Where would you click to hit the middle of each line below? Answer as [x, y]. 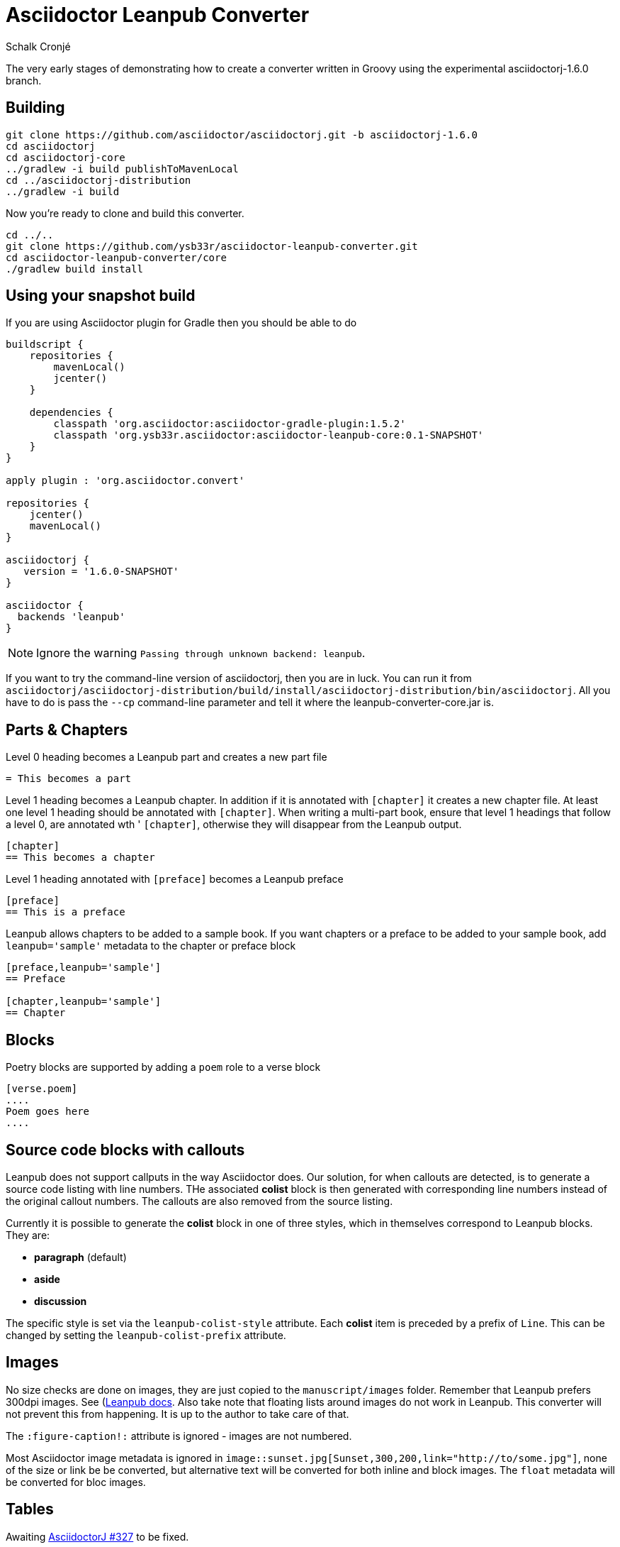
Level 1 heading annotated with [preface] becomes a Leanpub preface [175, 879]
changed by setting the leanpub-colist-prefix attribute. [146, 1335]
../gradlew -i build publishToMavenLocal [122, 169]
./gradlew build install [74, 269]
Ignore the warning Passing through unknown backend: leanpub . [201, 653]
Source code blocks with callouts [125, 1150]
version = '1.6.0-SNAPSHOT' [101, 572]
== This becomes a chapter [80, 858]
